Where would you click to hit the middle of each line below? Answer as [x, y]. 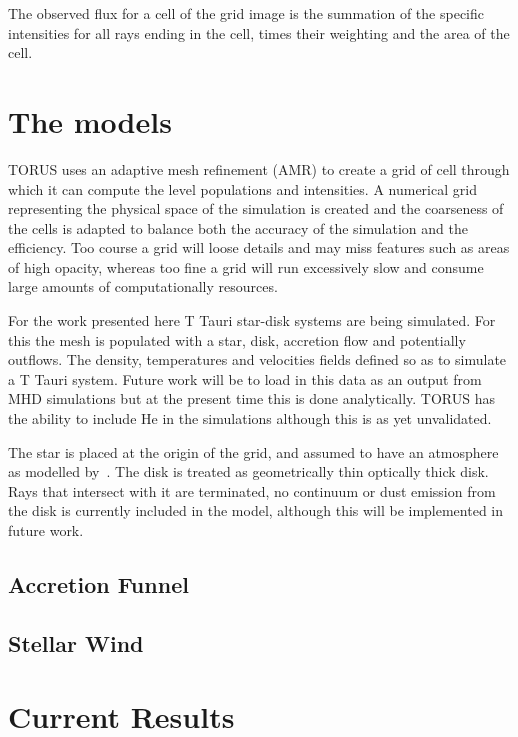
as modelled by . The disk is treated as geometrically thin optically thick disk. [248, 471]
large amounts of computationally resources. [143, 286]
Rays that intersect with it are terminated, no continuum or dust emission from [252, 490]
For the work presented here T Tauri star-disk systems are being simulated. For [252, 320]
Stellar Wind [76, 642]
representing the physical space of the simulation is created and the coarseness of [256, 208]
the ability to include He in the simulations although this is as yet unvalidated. [250, 418]
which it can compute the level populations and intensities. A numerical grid [242, 188]
